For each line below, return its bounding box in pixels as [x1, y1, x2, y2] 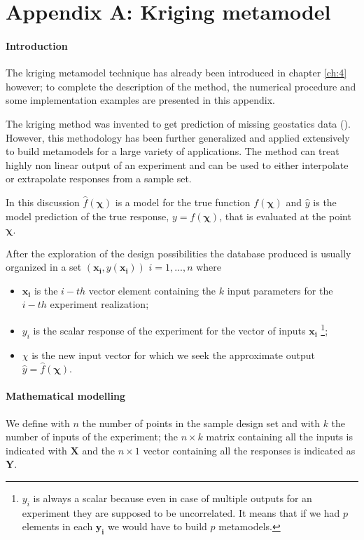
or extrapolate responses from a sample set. [6, 171, 192, 186]
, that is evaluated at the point [219, 208, 351, 223]
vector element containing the [88, 283, 216, 297]
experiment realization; [50, 297, 149, 311]
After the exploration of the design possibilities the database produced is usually [6, 245, 351, 260]
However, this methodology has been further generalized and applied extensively [6, 130, 350, 144]
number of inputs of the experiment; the [6, 429, 178, 444]
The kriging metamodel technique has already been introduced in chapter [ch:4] [6, 65, 347, 80]
